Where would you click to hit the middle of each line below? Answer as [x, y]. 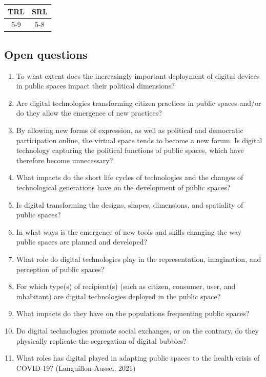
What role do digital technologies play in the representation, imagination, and [139, 259]
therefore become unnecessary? [65, 160]
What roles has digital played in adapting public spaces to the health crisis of [138, 358]
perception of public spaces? [60, 269]
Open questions [46, 54]
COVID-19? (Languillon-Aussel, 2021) [76, 368]
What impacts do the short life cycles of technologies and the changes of [130, 177]
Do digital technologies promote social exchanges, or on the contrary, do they [137, 330]
